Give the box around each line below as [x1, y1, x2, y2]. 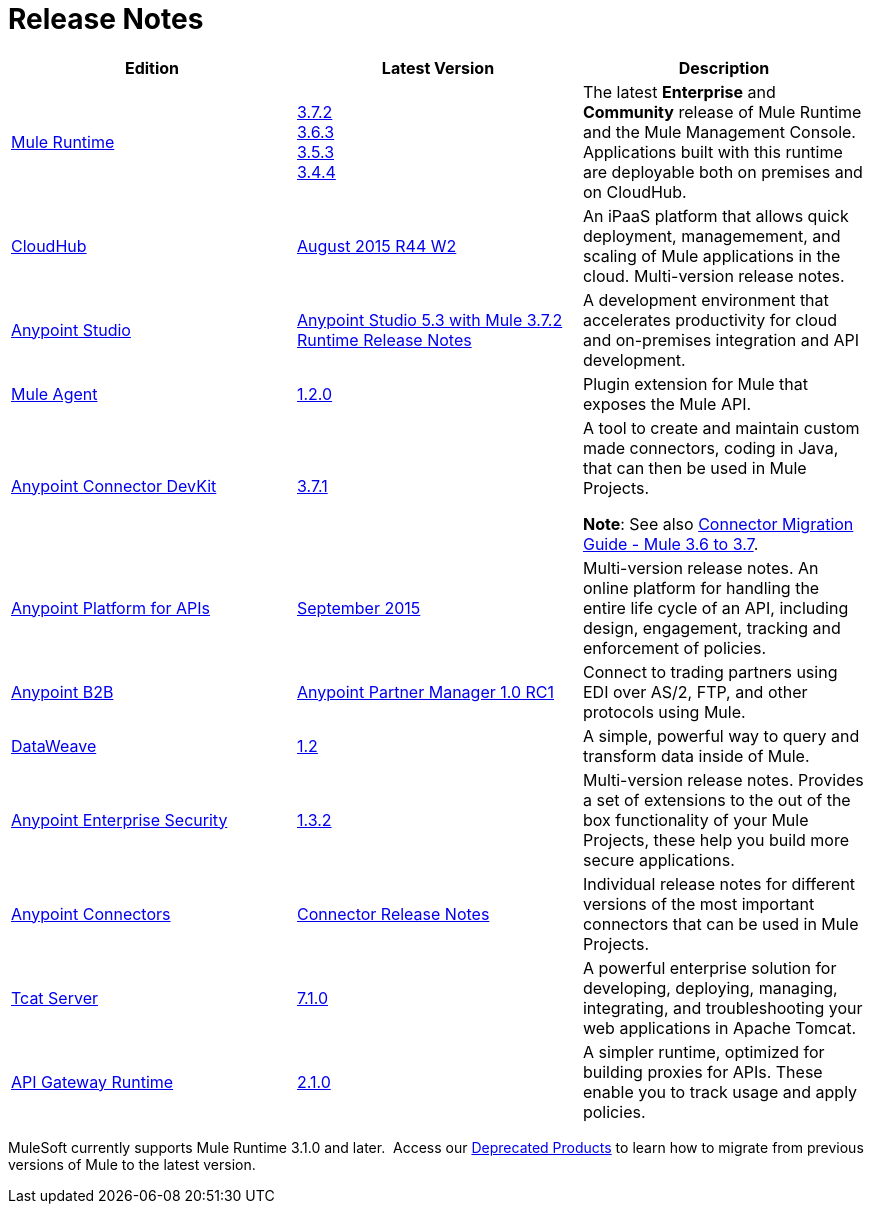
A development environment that [582, 289, 829, 310]
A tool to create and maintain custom [582, 417, 860, 438]
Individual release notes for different [582, 873, 856, 894]
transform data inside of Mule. [582, 745, 810, 766]
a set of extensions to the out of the [582, 789, 851, 810]
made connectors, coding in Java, [582, 437, 839, 458]
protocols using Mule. [582, 701, 746, 722]
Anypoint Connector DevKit [11, 475, 217, 496]
